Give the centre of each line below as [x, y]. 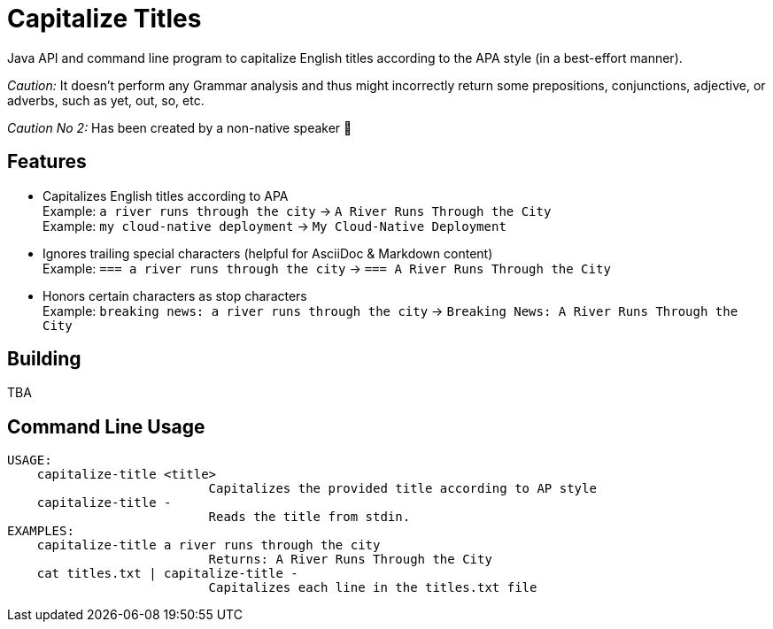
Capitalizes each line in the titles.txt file [373, 588]
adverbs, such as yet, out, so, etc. [106, 100]
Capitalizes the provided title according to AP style [402, 489]
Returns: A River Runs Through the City [350, 560]
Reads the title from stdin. [309, 517]
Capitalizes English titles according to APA [166, 196]
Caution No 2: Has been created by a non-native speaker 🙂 [180, 127]
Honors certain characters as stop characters [175, 295]
